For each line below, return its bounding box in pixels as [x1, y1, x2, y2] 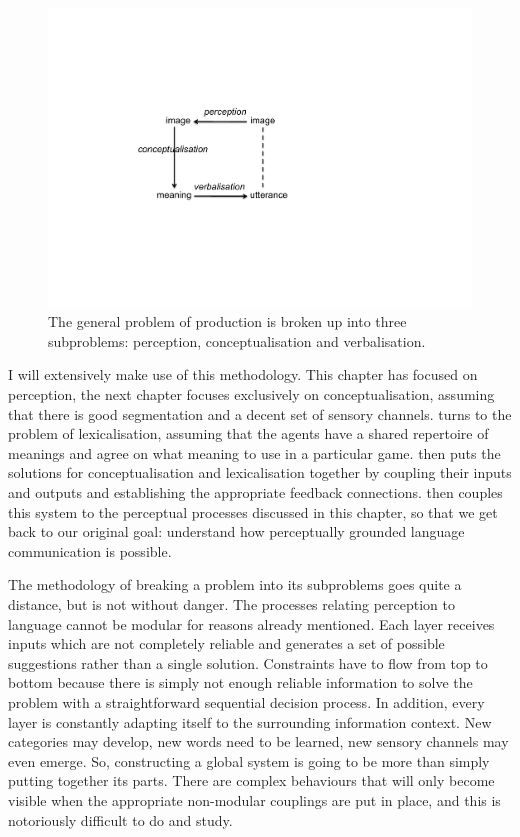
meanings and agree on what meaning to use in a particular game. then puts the [8, 442, 501, 463]
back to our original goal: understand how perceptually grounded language [8, 521, 465, 542]
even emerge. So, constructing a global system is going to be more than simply [8, 750, 490, 771]
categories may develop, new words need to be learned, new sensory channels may [8, 731, 509, 752]
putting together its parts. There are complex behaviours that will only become [8, 770, 495, 791]
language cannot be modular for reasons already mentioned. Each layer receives [8, 613, 495, 634]
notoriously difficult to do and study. [8, 809, 233, 830]
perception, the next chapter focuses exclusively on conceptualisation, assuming [8, 384, 495, 405]
